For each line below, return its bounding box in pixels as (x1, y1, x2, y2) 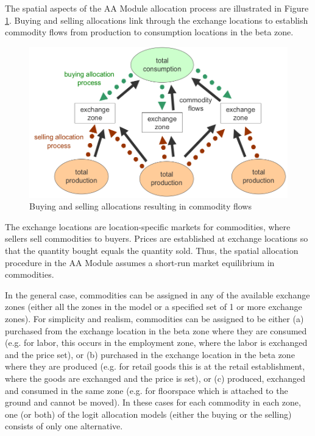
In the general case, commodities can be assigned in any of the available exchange (5, 288, 310, 301)
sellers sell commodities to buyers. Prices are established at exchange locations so (5, 232, 308, 245)
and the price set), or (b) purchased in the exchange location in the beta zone (5, 348, 295, 360)
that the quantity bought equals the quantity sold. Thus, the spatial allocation (5, 244, 299, 257)
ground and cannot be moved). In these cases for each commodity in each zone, (5, 396, 301, 409)
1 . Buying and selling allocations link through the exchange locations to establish (5, 13, 308, 26)
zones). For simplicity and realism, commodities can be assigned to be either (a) (5, 312, 304, 325)
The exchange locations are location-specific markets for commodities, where (5, 220, 291, 233)
